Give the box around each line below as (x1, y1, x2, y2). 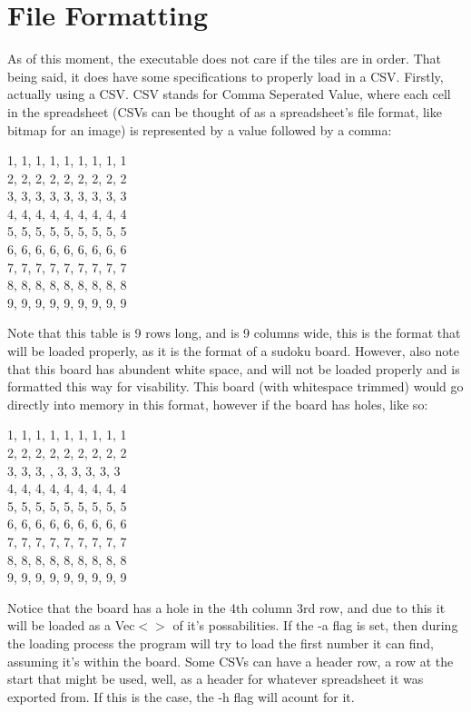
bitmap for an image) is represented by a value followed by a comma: (7, 120, 392, 139)
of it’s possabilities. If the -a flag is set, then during (172, 616, 458, 635)
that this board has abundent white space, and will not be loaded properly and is (7, 359, 460, 378)
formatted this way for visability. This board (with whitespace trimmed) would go (7, 377, 464, 396)
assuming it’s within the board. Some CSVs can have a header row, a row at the (7, 651, 454, 670)
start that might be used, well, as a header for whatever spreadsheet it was (7, 669, 424, 688)
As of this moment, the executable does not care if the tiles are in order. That (7, 49, 441, 68)
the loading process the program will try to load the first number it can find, (7, 633, 434, 652)
